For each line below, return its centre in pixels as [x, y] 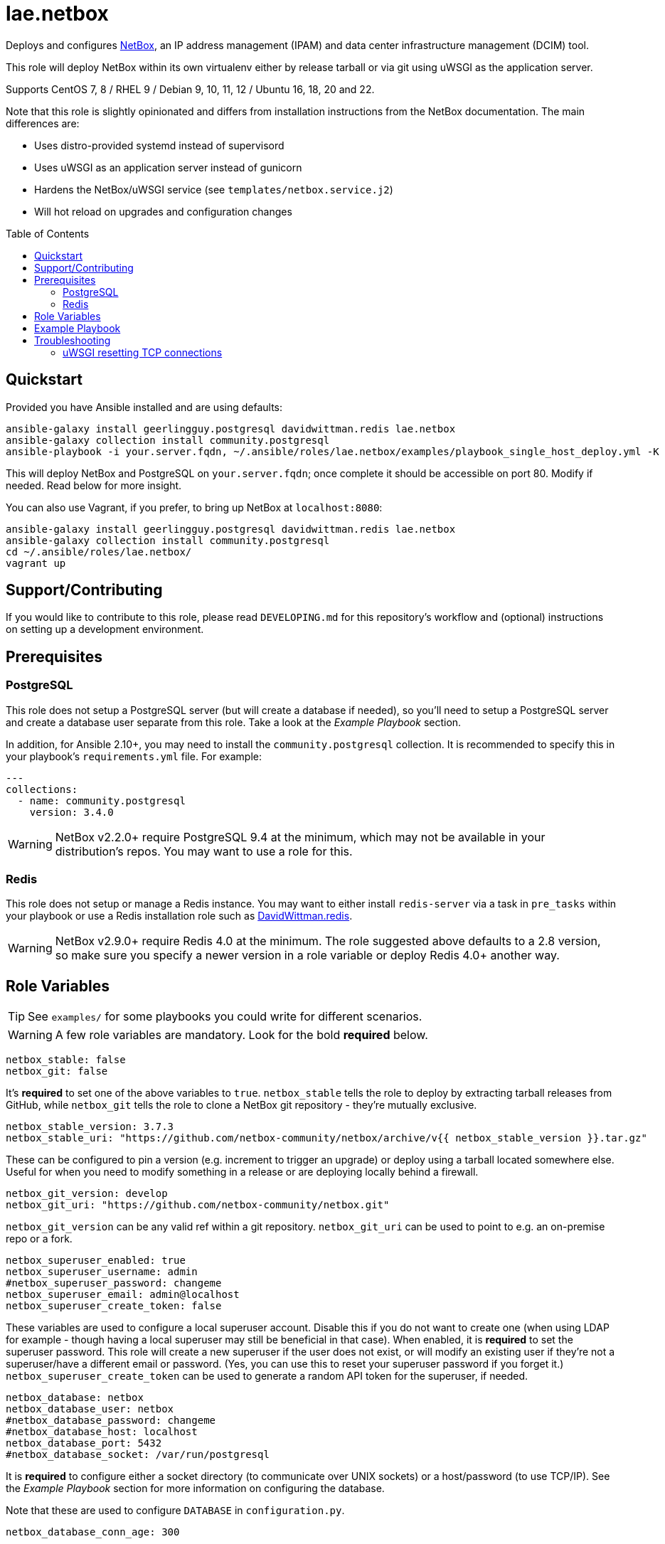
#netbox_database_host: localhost [102, 1432]
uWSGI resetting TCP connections [143, 352]
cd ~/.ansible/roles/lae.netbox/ [99, 552]
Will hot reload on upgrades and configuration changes [163, 211]
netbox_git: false [57, 1071]
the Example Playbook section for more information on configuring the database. [195, 1489]
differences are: [43, 123]
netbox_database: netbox [75, 1398]
